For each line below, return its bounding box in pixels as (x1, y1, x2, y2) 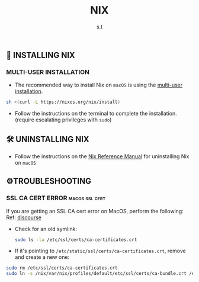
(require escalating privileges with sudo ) (14, 116, 112, 123)
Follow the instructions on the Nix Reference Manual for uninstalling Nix (14, 152, 190, 160)
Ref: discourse (6, 214, 41, 221)
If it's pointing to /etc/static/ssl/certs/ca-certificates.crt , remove (14, 247, 187, 255)
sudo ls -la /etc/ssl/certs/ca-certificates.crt (14, 236, 137, 243)
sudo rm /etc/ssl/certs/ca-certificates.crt (6, 265, 118, 271)
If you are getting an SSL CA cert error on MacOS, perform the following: (6, 207, 184, 214)
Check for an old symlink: (14, 225, 78, 232)
